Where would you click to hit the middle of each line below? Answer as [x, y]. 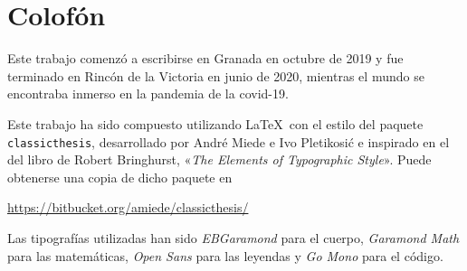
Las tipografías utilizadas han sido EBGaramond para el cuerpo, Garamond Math [233, 237]
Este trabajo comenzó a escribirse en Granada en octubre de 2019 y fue [205, 58]
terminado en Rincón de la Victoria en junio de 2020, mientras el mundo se [216, 75]
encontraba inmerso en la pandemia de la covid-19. [148, 93]
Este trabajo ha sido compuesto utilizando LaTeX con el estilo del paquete [215, 123]
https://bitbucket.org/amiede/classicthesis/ [128, 207]
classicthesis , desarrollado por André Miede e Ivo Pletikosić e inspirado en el [229, 141]
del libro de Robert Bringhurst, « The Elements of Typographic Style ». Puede [219, 159]
